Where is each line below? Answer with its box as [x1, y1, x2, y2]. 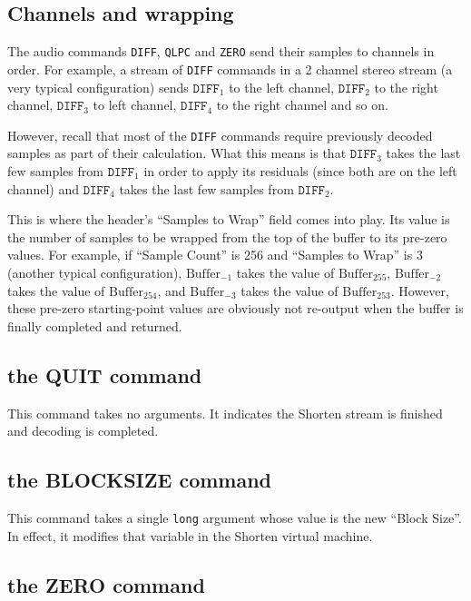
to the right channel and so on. [216, 95, 388, 114]
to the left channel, [229, 77, 335, 96]
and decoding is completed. [7, 421, 159, 440]
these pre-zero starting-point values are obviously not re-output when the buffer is [7, 299, 464, 318]
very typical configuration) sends [7, 77, 189, 96]
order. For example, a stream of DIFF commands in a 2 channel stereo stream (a [7, 59, 453, 78]
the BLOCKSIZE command [7, 466, 272, 494]
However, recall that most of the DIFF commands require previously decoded [7, 125, 433, 144]
